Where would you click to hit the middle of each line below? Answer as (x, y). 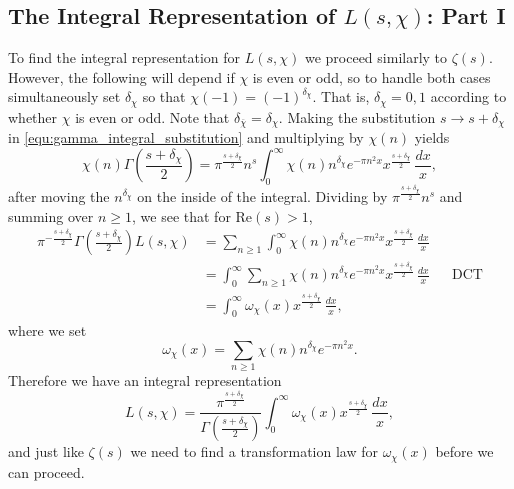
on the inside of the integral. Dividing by (262, 196)
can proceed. (46, 471)
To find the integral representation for (124, 57)
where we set (47, 329)
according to (468, 96)
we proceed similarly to (376, 57)
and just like (46, 451)
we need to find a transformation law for (254, 451)
